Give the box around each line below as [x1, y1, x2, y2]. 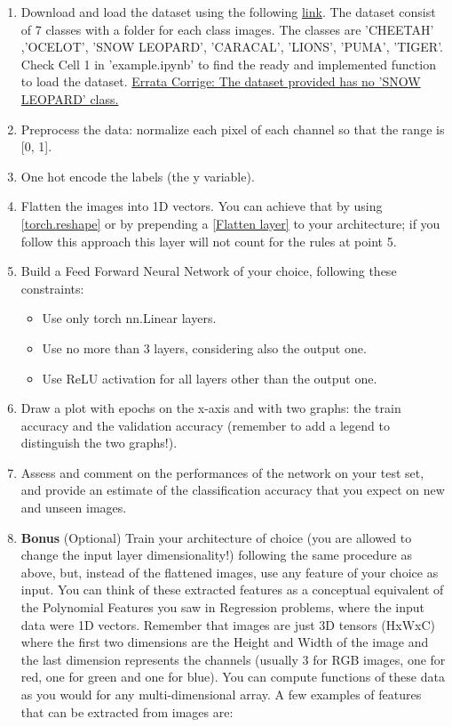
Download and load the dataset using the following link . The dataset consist [20, 3, 436, 20]
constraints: [20, 279, 84, 297]
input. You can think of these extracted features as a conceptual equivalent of [20, 580, 444, 599]
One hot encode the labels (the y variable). [20, 166, 255, 185]
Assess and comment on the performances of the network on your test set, [20, 463, 424, 481]
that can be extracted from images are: [20, 702, 234, 721]
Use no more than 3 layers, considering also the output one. [42, 338, 367, 357]
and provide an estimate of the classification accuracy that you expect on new [20, 481, 445, 499]
